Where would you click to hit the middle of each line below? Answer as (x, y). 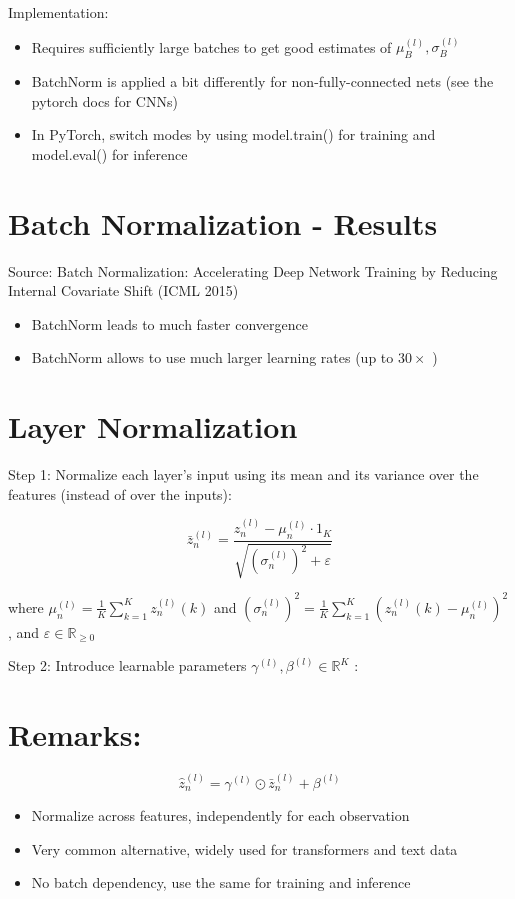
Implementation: (58, 12)
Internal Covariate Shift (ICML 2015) (123, 290)
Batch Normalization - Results (223, 222)
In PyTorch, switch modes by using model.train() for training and (233, 134)
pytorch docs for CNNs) (104, 100)
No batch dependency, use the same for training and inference (221, 882)
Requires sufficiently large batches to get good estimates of (211, 46)
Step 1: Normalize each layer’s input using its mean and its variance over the (243, 474)
